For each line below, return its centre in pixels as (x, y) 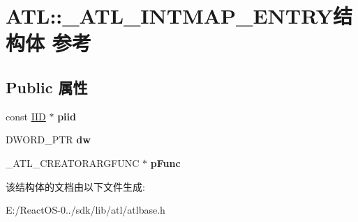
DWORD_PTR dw (48, 140)
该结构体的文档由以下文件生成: (75, 186)
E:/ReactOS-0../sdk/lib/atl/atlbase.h (85, 210)
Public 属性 (47, 87)
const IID (26, 116)
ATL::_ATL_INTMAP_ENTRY (170, 16)
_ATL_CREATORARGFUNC (73, 162)
